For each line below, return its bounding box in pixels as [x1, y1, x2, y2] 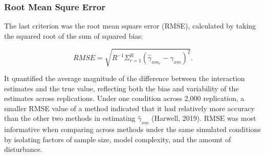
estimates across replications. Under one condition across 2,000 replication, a [4, 93, 245, 103]
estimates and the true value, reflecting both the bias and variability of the [4, 83, 239, 93]
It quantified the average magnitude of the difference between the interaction [4, 72, 245, 83]
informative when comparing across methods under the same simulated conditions [4, 124, 261, 135]
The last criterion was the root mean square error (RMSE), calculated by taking [4, 20, 256, 31]
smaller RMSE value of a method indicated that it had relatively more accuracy [4, 102, 255, 113]
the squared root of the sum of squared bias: [4, 30, 143, 41]
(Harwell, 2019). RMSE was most [151, 113, 256, 123]
